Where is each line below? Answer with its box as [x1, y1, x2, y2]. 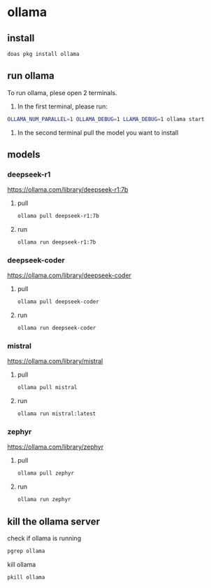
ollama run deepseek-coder [17, 325, 96, 332]
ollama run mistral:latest [17, 410, 96, 417]
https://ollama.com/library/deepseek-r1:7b [7, 185, 129, 194]
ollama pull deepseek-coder [17, 298, 99, 305]
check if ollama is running [7, 533, 82, 542]
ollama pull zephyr [17, 470, 75, 477]
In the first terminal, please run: [17, 102, 108, 111]
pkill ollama [7, 573, 45, 581]
